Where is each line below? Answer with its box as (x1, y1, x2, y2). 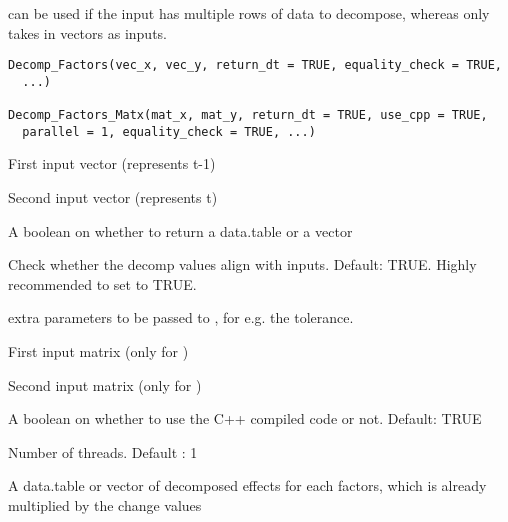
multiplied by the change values (8, 495, 202, 515)
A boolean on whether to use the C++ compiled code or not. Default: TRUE (8, 408, 482, 429)
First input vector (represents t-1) (8, 153, 216, 174)
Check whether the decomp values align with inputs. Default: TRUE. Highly (8, 254, 477, 275)
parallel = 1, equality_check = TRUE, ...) (22, 124, 316, 139)
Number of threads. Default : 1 (8, 441, 198, 462)
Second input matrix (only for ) (8, 374, 202, 395)
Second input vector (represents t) (8, 187, 218, 208)
